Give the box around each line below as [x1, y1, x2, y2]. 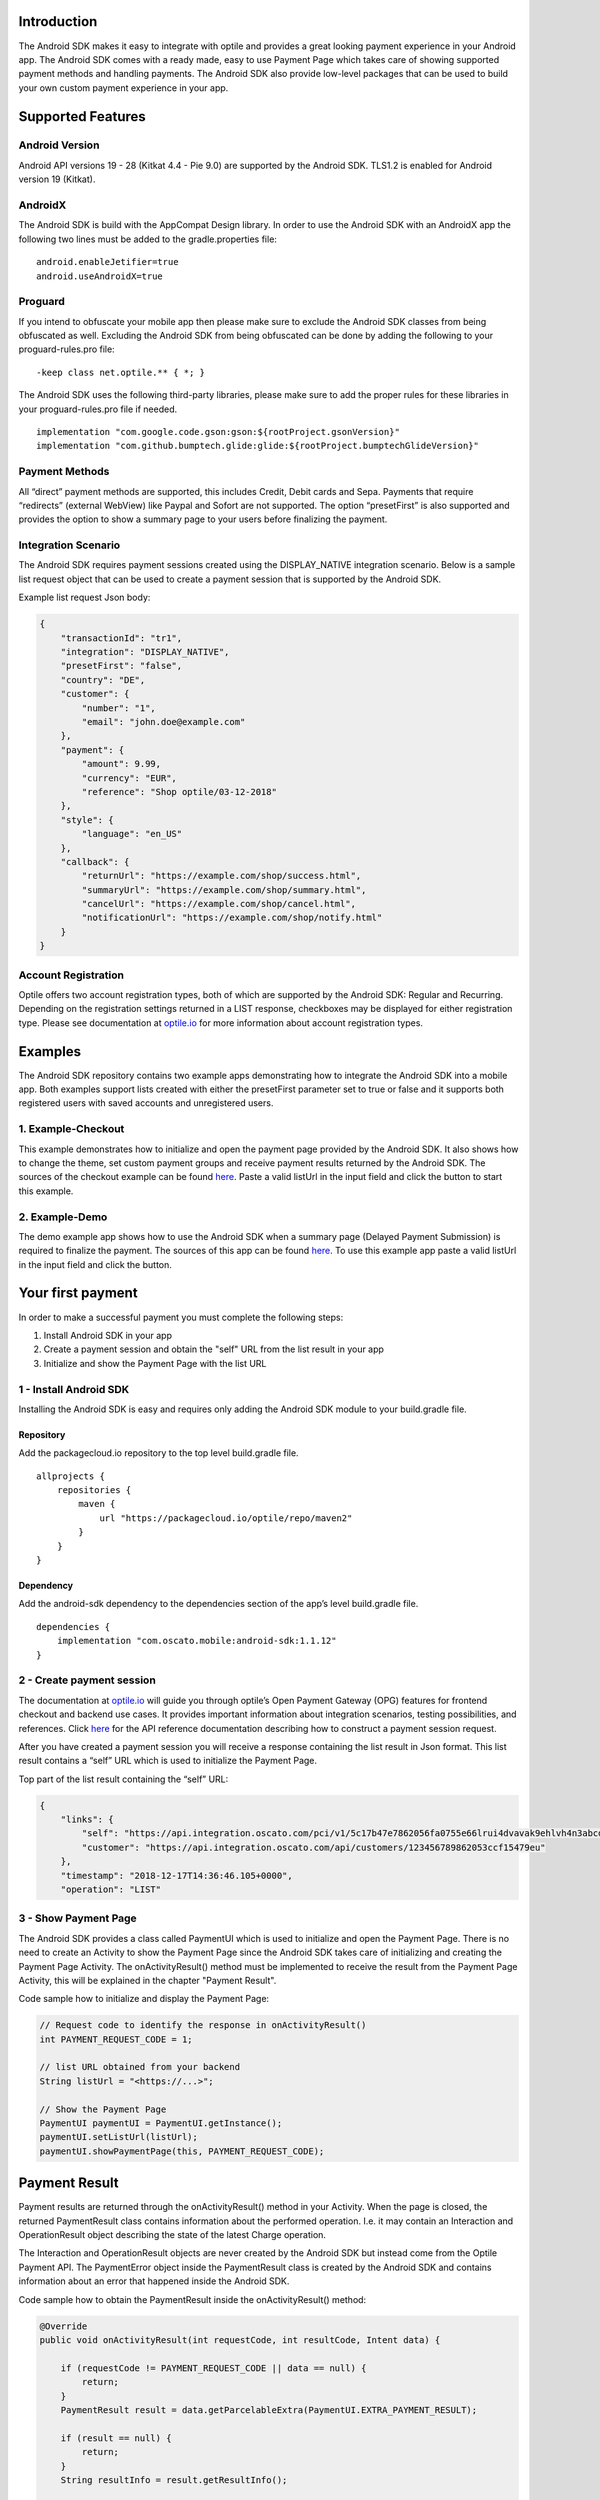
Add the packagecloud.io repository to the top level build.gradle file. [18, 1447, 299, 1459]
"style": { [60, 814, 114, 825]
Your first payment [18, 1285, 139, 1302]
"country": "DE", [60, 674, 146, 685]
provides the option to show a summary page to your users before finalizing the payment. [18, 513, 388, 525]
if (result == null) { [60, 2432, 172, 2444]
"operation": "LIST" [60, 1884, 162, 1895]
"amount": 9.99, [81, 758, 162, 770]
